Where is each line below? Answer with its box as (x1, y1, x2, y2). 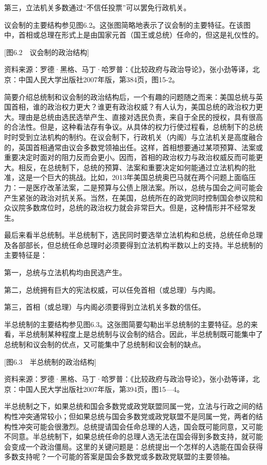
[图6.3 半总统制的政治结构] (4, 356, 97, 367)
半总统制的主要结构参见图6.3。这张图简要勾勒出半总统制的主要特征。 (4, 318, 236, 329)
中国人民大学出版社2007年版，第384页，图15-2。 (18, 74, 179, 84)
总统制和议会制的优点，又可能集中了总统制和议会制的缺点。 (4, 339, 205, 350)
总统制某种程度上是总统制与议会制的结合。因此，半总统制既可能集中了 (25, 329, 263, 339)
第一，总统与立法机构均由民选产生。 (4, 267, 126, 278)
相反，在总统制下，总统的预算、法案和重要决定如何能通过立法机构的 (18, 162, 249, 172)
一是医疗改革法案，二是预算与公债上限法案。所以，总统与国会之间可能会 (18, 182, 263, 192)
